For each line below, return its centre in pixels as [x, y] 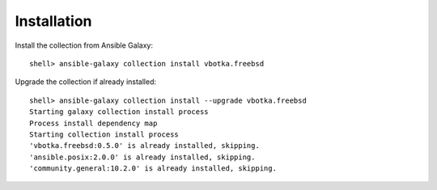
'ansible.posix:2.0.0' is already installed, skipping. [142, 157]
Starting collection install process [104, 134]
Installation [53, 21]
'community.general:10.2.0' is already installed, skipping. [153, 169]
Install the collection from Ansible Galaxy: [84, 45]
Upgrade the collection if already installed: [86, 82]
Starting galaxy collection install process [119, 112]
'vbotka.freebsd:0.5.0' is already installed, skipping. [145, 146]
